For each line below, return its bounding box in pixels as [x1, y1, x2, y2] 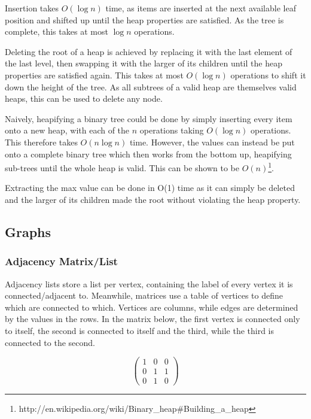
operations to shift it [230, 68, 306, 81]
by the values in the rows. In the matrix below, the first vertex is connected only [5, 312, 300, 325]
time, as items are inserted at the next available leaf [105, 2, 296, 14]
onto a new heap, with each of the [5, 124, 130, 136]
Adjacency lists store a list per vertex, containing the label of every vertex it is [5, 277, 293, 290]
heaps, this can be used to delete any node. [5, 92, 163, 105]
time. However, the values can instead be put [129, 135, 295, 148]
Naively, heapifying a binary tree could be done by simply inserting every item [5, 112, 292, 125]
